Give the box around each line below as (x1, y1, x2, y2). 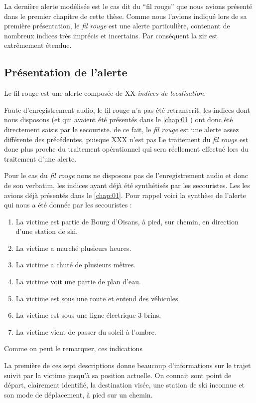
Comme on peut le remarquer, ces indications (4, 343, 142, 354)
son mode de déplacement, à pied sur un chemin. (4, 389, 153, 400)
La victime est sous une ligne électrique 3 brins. (15, 310, 161, 320)
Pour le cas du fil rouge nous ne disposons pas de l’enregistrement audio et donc (4, 170, 248, 181)
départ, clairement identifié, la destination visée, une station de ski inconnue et (4, 380, 245, 390)
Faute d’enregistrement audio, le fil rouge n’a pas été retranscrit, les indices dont (4, 104, 250, 115)
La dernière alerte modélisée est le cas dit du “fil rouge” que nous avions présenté (4, 1, 253, 11)
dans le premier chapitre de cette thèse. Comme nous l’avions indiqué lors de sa (4, 10, 247, 21)
